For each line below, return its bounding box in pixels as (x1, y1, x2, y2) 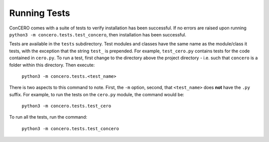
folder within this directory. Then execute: (9, 62, 95, 68)
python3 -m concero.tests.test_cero (21, 103, 112, 109)
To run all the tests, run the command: (9, 114, 87, 120)
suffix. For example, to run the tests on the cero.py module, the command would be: (9, 91, 184, 97)
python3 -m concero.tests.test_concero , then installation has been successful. (9, 31, 186, 37)
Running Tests (9, 7, 70, 18)
